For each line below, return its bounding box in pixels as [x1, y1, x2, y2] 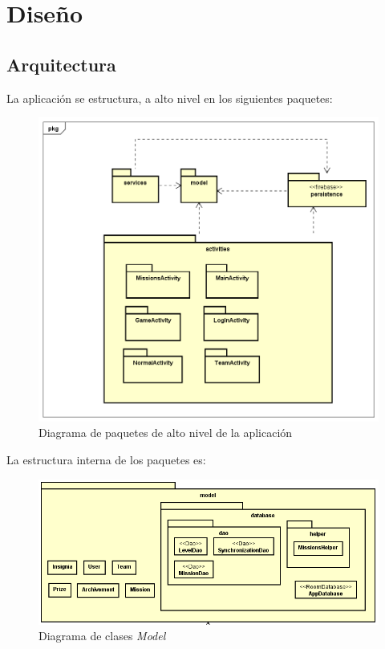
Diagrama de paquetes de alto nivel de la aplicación [38, 424, 293, 441]
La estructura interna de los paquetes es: [6, 451, 206, 468]
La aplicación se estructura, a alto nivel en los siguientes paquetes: [6, 89, 333, 106]
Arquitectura [6, 51, 116, 76]
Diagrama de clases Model [38, 627, 166, 644]
